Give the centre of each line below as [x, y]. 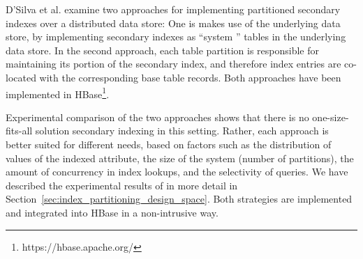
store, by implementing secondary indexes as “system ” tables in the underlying [176, 37]
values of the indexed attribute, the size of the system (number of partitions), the [180, 158]
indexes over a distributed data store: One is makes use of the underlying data [173, 23]
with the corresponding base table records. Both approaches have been [190, 77]
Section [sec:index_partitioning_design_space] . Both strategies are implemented [179, 199]
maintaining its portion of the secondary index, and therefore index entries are [173, 64]
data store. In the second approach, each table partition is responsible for [162, 50]
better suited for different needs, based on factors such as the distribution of [169, 144]
